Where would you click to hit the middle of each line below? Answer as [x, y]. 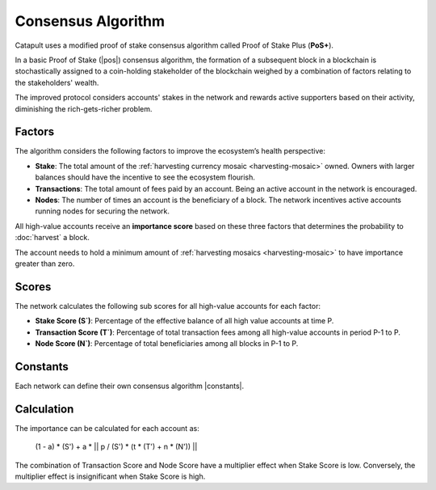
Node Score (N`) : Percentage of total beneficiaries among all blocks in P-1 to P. [167, 343]
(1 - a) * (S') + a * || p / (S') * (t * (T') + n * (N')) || [116, 447]
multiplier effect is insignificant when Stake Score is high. [110, 476]
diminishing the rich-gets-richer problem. [84, 108]
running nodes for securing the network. [102, 211]
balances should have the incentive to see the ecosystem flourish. [145, 177]
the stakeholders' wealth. [57, 82]
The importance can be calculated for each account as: [107, 428]
